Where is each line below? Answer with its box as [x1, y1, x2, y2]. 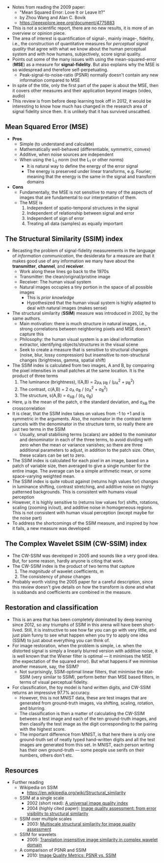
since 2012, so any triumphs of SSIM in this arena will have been [12, 621, 142, 628]
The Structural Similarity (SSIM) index [5, 235, 123, 243]
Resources [5, 766, 39, 775]
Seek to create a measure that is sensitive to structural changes [19, 347, 148, 353]
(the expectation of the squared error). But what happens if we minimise [12, 658, 158, 664]
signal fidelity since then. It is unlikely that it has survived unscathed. [12, 109, 151, 114]
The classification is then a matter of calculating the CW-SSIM [19, 710, 145, 716]
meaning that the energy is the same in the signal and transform [26, 173, 156, 179]
